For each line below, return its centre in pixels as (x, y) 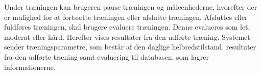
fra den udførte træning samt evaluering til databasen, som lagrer (107, 56)
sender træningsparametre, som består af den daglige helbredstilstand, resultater (130, 47)
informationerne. (30, 67)
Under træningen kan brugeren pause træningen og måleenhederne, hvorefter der (131, 7)
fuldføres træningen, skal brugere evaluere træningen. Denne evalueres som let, (127, 27)
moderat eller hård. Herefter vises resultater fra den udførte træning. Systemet (127, 36)
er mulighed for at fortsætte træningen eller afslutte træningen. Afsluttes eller (126, 17)
